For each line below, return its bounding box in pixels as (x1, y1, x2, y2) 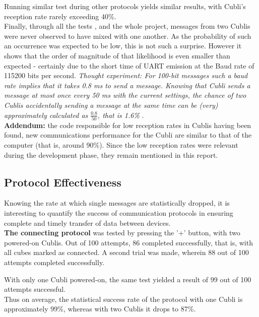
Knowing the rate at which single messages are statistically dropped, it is (4, 198, 230, 208)
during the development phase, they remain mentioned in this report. (4, 149, 218, 160)
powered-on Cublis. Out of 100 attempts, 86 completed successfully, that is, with (4, 237, 253, 247)
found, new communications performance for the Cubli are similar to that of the (4, 130, 252, 140)
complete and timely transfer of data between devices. (4, 217, 171, 228)
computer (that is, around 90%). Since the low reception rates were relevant (4, 140, 238, 150)
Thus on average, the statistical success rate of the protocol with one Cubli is (4, 293, 243, 304)
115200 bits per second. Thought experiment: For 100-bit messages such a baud (4, 70, 248, 81)
